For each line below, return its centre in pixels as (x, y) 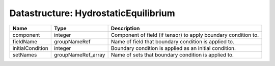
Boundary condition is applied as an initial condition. (173, 48)
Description (125, 28)
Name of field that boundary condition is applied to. (172, 41)
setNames (25, 54)
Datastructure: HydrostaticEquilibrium (92, 13)
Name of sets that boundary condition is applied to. (172, 54)
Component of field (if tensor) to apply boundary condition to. (185, 35)
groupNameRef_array (79, 54)
